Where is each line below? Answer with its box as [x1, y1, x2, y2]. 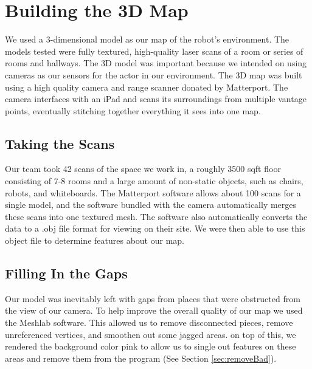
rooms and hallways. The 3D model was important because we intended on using [5, 57, 307, 69]
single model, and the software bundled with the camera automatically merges [5, 198, 297, 211]
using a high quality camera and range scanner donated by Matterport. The [5, 80, 288, 93]
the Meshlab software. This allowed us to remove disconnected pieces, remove [5, 316, 293, 329]
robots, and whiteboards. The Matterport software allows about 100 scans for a [5, 186, 301, 199]
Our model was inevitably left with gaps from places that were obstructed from [5, 292, 300, 305]
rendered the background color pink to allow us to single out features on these [5, 340, 296, 353]
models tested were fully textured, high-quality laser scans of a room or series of [5, 44, 303, 57]
